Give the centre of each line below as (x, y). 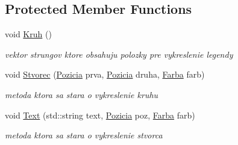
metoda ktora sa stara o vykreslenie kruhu (82, 94)
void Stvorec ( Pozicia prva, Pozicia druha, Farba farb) (105, 74)
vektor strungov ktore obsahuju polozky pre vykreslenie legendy (119, 54)
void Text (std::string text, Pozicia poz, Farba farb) (100, 115)
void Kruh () (28, 34)
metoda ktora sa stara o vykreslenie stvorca (84, 135)
